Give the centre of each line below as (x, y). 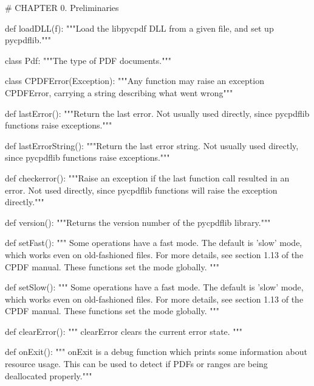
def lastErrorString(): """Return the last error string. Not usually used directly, (152, 145)
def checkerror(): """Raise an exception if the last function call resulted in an (147, 177)
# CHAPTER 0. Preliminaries (62, 7)
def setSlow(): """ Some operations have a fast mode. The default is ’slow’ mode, (154, 287)
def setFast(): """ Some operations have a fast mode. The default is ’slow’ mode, (154, 243)
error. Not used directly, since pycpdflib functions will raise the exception (141, 190)
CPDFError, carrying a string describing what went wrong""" (119, 92)
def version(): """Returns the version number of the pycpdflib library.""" (138, 222)
